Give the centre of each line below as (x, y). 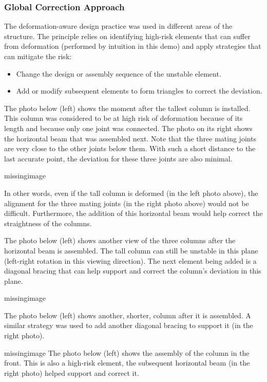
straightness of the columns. (48, 223)
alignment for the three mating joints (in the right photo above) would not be (127, 203)
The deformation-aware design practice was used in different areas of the (118, 26)
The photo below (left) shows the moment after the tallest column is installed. (127, 108)
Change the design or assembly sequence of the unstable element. (119, 73)
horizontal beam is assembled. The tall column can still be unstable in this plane (131, 250)
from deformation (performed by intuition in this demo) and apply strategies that (133, 46)
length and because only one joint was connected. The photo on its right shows (128, 128)
